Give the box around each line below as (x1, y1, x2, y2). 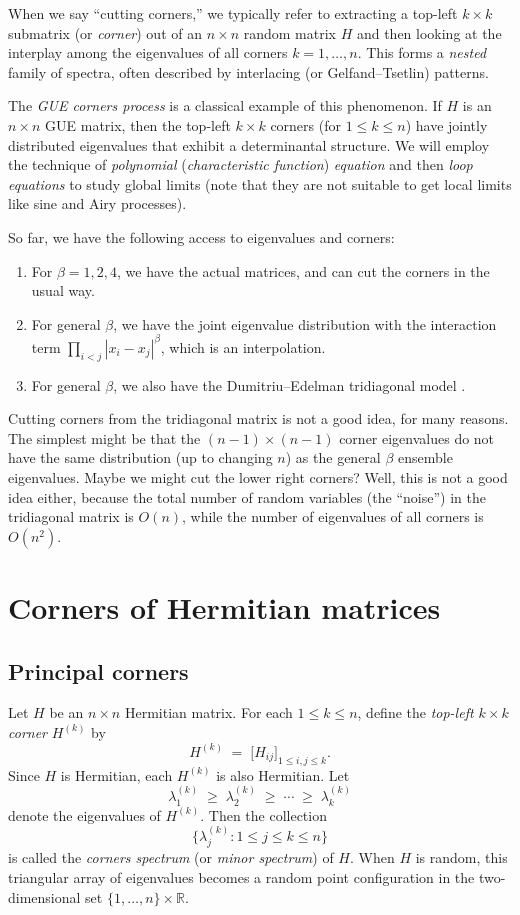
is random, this (415, 847, 508, 868)
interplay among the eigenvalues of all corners (8, 42, 288, 63)
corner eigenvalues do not (339, 427, 495, 448)
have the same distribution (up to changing (8, 447, 273, 468)
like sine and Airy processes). (8, 193, 187, 214)
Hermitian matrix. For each (124, 702, 293, 723)
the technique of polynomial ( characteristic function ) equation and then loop (8, 154, 473, 175)
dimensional (8, 886, 81, 907)
